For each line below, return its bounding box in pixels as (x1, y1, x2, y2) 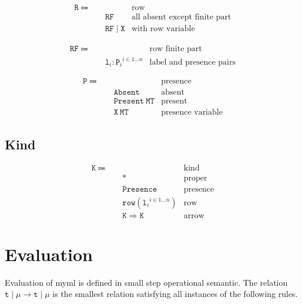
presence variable (161, 108, 223, 117)
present (161, 97, 187, 106)
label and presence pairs (149, 58, 236, 66)
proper (183, 174, 207, 183)
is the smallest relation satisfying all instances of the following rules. (52, 288, 298, 300)
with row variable (131, 25, 195, 34)
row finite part (149, 45, 202, 54)
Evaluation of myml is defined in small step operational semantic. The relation (5, 276, 288, 288)
